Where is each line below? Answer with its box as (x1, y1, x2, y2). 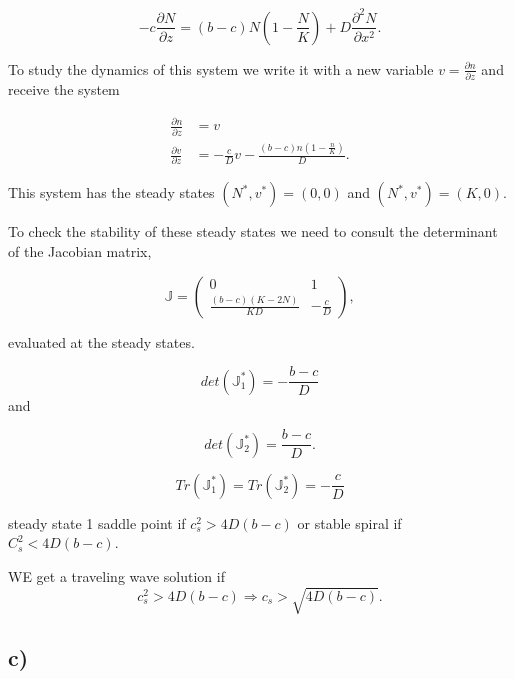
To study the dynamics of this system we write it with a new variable (8, 58, 434, 79)
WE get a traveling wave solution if (8, 565, 225, 586)
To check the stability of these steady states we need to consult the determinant (8, 221, 498, 242)
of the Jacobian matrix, (8, 240, 152, 261)
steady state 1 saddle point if (8, 512, 186, 533)
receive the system (8, 79, 120, 100)
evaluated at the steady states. (8, 331, 195, 352)
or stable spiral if (297, 512, 402, 533)
